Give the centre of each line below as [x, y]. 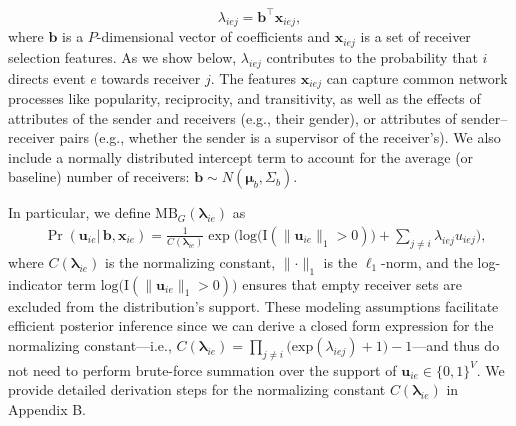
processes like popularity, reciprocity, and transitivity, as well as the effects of [244, 98]
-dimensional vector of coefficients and [213, 36]
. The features [253, 77]
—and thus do [456, 344]
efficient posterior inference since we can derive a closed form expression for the [251, 325]
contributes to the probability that [372, 56]
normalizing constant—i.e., [90, 344]
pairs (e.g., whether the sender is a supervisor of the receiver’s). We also [280, 137]
